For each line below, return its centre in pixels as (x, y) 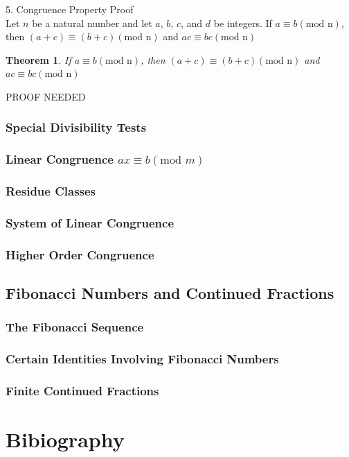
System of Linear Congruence (90, 223)
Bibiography (65, 439)
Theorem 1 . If (38, 59)
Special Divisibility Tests (76, 127)
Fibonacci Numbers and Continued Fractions (170, 293)
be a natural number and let (92, 23)
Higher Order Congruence (80, 254)
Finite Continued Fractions (82, 391)
